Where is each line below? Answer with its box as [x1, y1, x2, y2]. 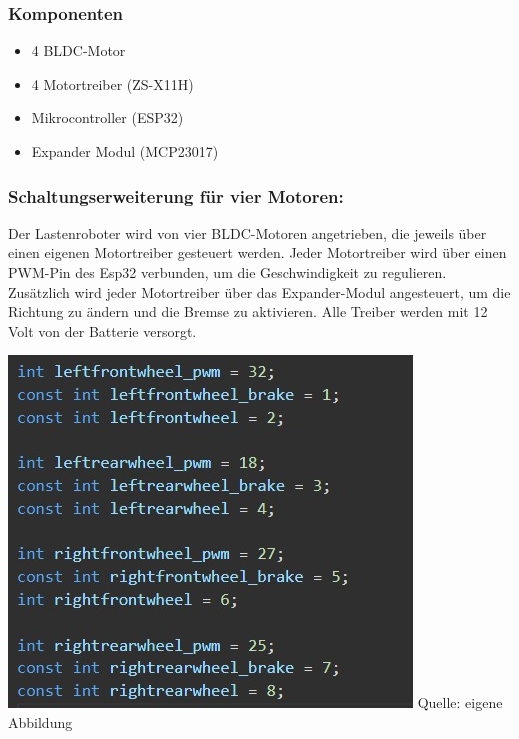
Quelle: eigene [417, 692, 503, 713]
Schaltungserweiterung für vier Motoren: [8, 183, 344, 208]
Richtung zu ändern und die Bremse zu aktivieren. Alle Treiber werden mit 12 [8, 301, 488, 322]
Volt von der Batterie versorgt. [8, 320, 197, 341]
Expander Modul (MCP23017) [31, 141, 219, 161]
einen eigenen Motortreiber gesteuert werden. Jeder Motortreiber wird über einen [8, 242, 507, 263]
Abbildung [8, 711, 73, 732]
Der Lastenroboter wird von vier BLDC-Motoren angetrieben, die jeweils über [8, 222, 487, 243]
